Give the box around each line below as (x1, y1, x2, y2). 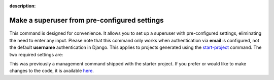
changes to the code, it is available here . (9, 68, 94, 74)
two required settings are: (9, 51, 63, 57)
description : (9, 3, 36, 9)
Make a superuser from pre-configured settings (9, 16, 164, 25)
